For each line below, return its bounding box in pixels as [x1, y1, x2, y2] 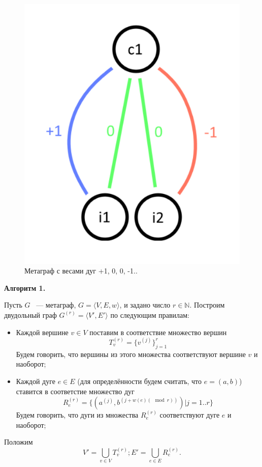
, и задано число [119, 299, 171, 310]
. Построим [189, 299, 225, 310]
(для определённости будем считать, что [77, 375, 202, 386]
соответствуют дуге [159, 409, 220, 420]
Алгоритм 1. [4, 282, 46, 293]
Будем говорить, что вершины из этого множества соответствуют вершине [16, 348, 246, 359]
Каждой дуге [16, 375, 56, 386]
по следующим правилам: [110, 309, 189, 320]
